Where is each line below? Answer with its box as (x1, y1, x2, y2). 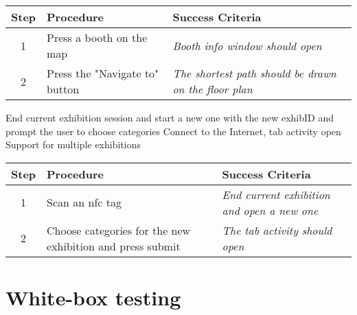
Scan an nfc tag (47, 194, 122, 211)
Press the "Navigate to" (47, 65, 159, 81)
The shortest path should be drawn (172, 65, 336, 81)
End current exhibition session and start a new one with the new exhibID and (5, 110, 334, 124)
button (47, 81, 80, 97)
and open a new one (222, 202, 319, 218)
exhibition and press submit (47, 237, 181, 254)
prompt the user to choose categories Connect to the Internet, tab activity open (5, 124, 341, 138)
